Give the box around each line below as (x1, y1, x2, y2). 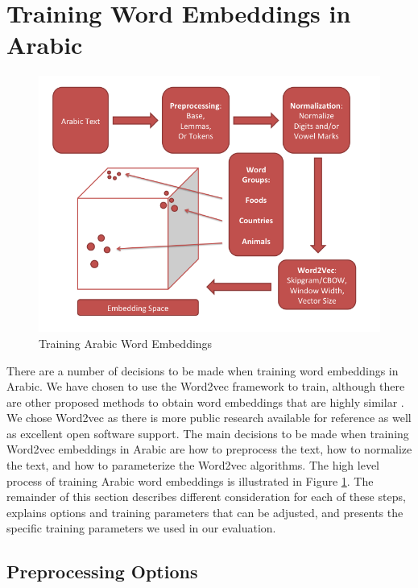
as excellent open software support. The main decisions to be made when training (6, 424, 409, 441)
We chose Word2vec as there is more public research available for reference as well (6, 409, 412, 426)
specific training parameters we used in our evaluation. (6, 520, 276, 536)
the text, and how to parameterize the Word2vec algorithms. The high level (6, 457, 379, 474)
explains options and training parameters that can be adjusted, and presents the (6, 503, 404, 520)
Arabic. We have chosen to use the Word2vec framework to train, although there (6, 378, 405, 395)
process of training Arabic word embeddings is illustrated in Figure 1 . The (6, 472, 374, 489)
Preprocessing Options (6, 559, 198, 584)
